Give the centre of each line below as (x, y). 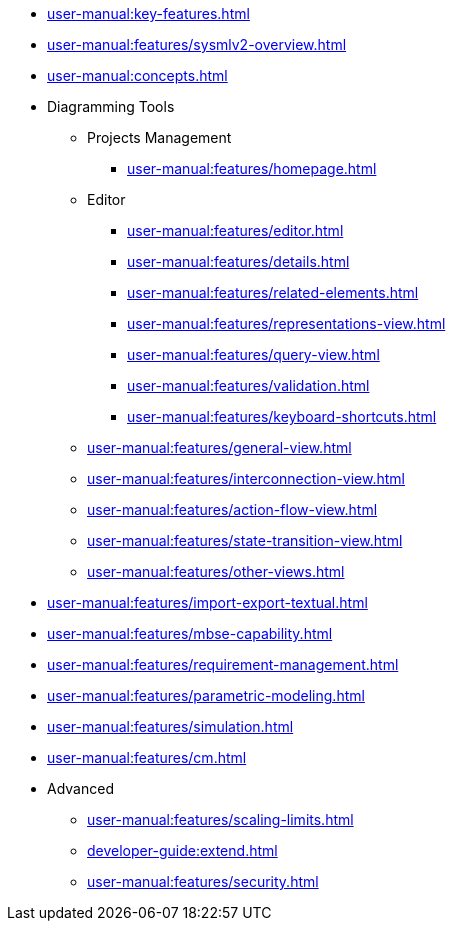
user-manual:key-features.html (148, 13)
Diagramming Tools (111, 106)
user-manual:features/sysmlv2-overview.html (197, 44)
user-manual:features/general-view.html (219, 447)
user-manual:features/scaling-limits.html (220, 819)
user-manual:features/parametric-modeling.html (206, 695)
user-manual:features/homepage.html (252, 168)
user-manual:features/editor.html (235, 230)
